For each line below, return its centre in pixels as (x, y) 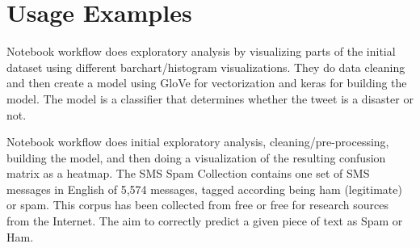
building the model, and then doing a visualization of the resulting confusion (196, 157)
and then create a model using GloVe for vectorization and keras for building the (207, 83)
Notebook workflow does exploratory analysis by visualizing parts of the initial (201, 51)
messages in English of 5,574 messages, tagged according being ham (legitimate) (204, 189)
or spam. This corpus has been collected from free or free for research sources (197, 205)
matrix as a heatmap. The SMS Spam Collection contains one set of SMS (188, 173)
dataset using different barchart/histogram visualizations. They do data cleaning (206, 67)
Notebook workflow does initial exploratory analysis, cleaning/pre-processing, (198, 142)
